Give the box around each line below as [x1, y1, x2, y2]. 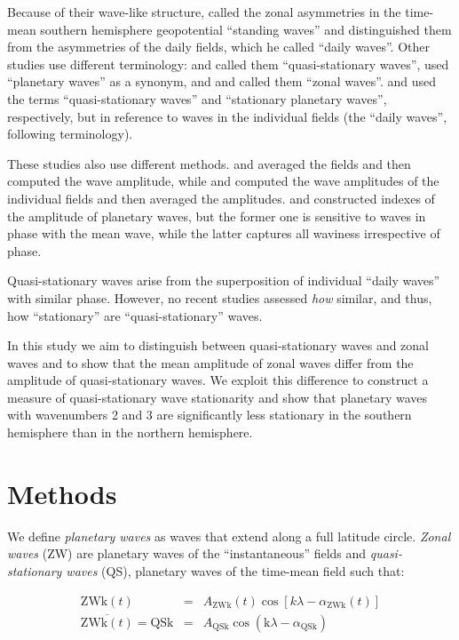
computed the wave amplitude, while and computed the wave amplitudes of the [7, 172, 439, 190]
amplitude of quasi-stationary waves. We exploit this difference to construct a [7, 371, 429, 389]
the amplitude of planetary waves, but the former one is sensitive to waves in [7, 206, 426, 225]
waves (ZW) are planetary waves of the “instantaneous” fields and [7, 544, 367, 563]
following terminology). [7, 124, 133, 143]
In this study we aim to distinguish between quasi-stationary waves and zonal [7, 336, 430, 355]
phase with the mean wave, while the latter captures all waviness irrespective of [7, 224, 440, 243]
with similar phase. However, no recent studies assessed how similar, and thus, [7, 288, 432, 307]
